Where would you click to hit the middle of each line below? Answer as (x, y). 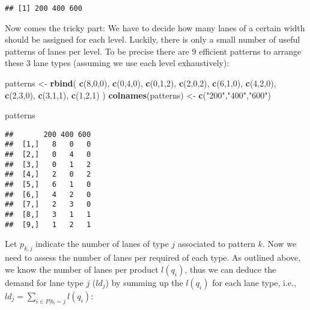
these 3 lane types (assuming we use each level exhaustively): (117, 63)
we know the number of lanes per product (82, 269)
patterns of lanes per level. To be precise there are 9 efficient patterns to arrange (153, 51)
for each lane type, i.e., (254, 282)
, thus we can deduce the (230, 269)
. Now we (279, 244)
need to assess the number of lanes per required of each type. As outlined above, (153, 257)
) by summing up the (144, 282)
